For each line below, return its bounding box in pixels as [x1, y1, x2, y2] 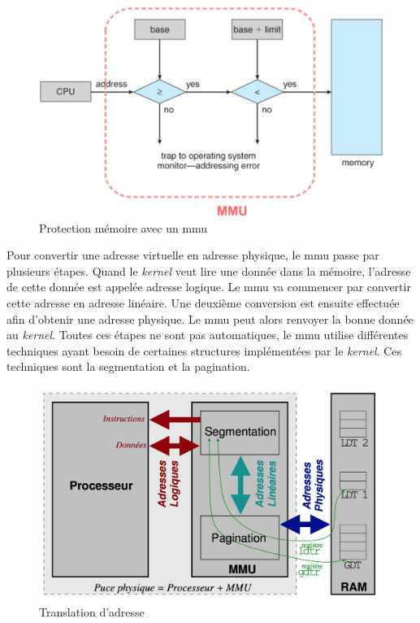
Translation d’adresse [39, 603, 145, 621]
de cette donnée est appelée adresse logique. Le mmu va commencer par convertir [6, 278, 411, 295]
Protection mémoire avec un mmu [39, 219, 208, 236]
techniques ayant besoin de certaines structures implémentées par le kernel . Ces [6, 342, 402, 359]
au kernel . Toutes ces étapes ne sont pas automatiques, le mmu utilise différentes [6, 326, 409, 343]
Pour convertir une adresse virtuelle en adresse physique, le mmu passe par [6, 246, 379, 264]
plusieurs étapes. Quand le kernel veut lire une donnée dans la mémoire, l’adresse [6, 262, 411, 279]
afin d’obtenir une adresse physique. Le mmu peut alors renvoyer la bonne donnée [6, 310, 414, 327]
